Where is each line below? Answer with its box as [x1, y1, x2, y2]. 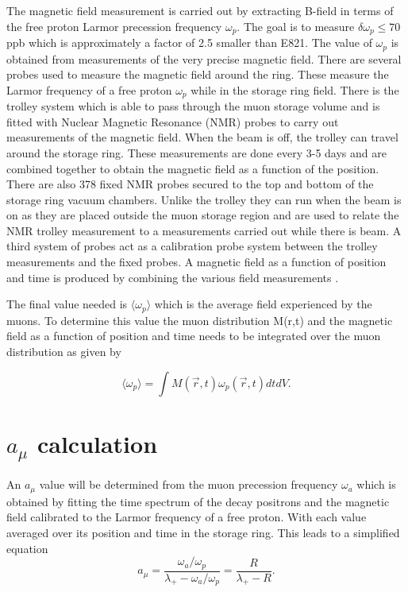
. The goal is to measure [237, 17, 355, 34]
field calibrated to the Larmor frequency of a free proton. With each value [6, 509, 367, 525]
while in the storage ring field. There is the [191, 81, 399, 98]
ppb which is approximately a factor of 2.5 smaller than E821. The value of [6, 34, 372, 51]
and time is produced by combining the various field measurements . [6, 269, 339, 285]
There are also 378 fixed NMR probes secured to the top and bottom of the [6, 176, 374, 192]
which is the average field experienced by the [154, 296, 372, 312]
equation [6, 540, 48, 556]
